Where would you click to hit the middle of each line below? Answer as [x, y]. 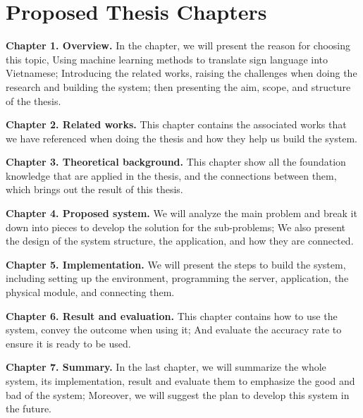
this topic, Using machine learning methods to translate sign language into [167, 59]
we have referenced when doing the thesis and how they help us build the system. [181, 138]
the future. [29, 408]
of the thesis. [33, 100]
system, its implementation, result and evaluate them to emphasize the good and [180, 381]
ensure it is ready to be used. [68, 343]
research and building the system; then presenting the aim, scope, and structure [178, 86]
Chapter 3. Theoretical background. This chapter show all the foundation [176, 162]
